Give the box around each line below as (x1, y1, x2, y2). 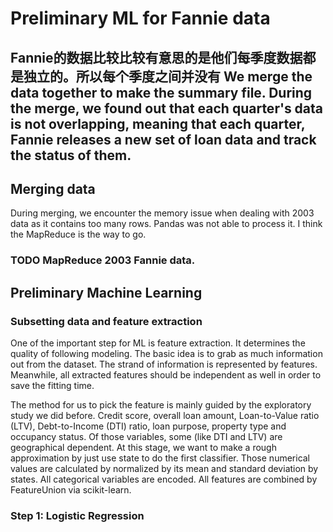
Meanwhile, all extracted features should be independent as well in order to (10, 369, 322, 381)
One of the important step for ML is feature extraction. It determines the (10, 337, 306, 349)
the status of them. (10, 147, 132, 164)
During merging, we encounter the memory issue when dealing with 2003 (10, 207, 315, 219)
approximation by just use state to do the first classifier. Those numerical (10, 452, 311, 464)
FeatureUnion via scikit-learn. (10, 484, 132, 496)
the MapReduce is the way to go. (10, 228, 147, 241)
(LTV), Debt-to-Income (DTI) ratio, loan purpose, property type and (10, 420, 287, 432)
